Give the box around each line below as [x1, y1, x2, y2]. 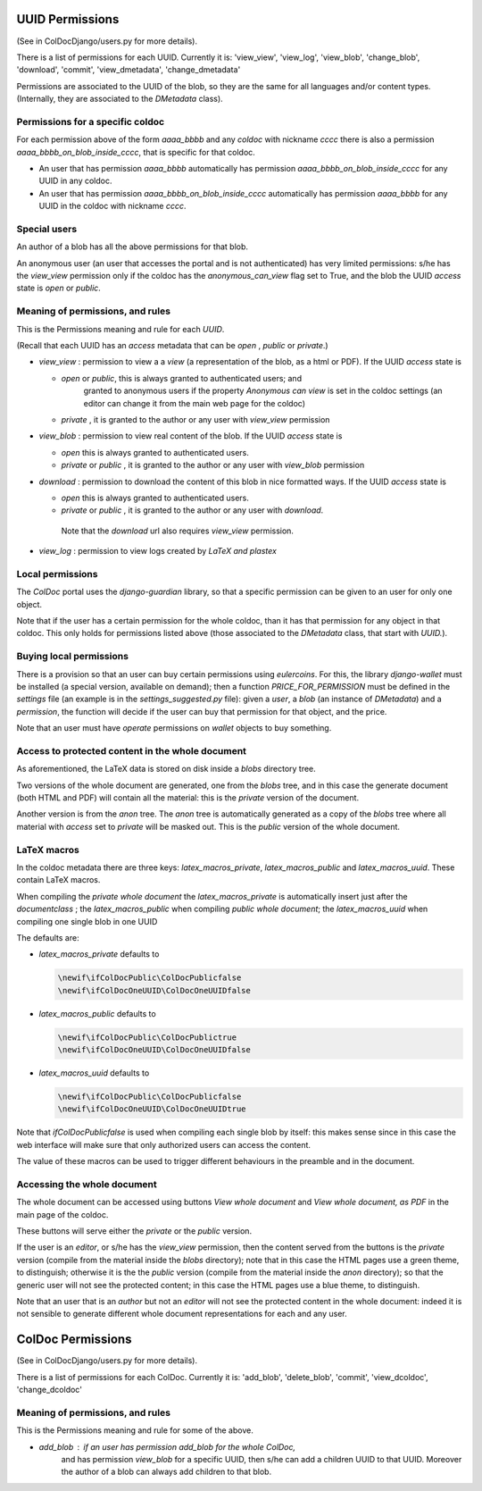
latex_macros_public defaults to [38, 1008, 156, 1018]
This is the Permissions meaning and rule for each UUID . [16, 323, 225, 334]
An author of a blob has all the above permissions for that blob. [16, 241, 249, 252]
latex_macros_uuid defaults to [38, 1068, 150, 1078]
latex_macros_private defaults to [38, 949, 160, 959]
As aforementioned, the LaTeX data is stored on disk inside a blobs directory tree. [16, 764, 316, 775]
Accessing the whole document [16, 1177, 158, 1190]
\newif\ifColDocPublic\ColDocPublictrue [57, 1032, 237, 1043]
